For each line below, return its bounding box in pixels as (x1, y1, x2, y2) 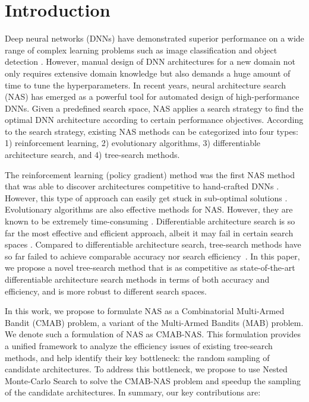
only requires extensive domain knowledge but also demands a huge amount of (5, 67, 291, 79)
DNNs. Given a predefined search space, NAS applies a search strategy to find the (5, 102, 304, 114)
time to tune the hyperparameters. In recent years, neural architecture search (5, 78, 286, 91)
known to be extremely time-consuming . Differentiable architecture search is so (5, 215, 295, 227)
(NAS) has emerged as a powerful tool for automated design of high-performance (5, 90, 299, 103)
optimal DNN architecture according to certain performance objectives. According (5, 113, 304, 126)
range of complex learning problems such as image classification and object (5, 43, 278, 56)
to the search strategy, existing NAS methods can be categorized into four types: (5, 125, 299, 137)
